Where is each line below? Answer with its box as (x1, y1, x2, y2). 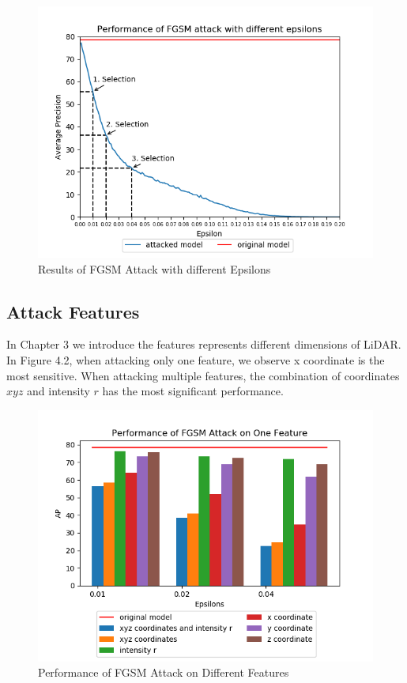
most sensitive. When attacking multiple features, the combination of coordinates (6, 367, 400, 383)
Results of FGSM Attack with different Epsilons (38, 260, 271, 277)
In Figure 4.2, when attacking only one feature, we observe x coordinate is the (6, 351, 385, 368)
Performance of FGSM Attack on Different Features (38, 664, 289, 681)
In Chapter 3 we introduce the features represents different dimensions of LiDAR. (6, 336, 401, 353)
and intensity (27, 383, 90, 399)
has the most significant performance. (102, 383, 284, 399)
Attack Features (6, 299, 140, 323)
